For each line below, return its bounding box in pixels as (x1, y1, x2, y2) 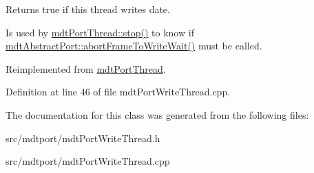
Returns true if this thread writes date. (6, 2, 170, 16)
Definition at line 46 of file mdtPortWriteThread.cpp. (6, 84, 231, 99)
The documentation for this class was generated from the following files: (6, 107, 309, 122)
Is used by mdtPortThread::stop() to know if (6, 25, 194, 39)
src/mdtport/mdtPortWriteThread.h (6, 130, 160, 145)
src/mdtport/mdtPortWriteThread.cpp (6, 154, 170, 168)
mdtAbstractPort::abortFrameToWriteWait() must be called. (6, 38, 262, 53)
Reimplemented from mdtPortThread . (6, 61, 166, 76)
